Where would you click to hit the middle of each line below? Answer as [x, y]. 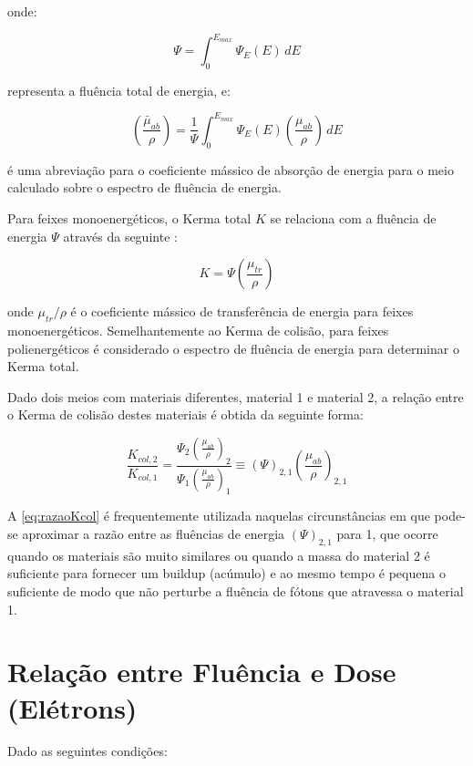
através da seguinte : [120, 236]
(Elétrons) [72, 707]
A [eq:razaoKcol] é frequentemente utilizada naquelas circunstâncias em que [219, 516]
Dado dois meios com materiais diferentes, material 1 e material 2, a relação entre [236, 396]
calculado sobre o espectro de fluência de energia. [144, 187]
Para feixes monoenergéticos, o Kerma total [129, 217]
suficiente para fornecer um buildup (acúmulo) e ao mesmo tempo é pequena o [226, 573]
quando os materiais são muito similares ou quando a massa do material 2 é [219, 555]
